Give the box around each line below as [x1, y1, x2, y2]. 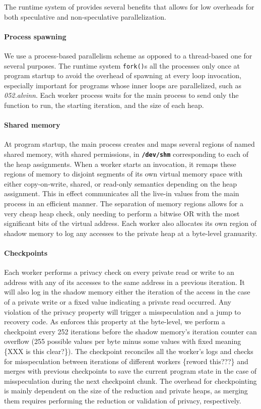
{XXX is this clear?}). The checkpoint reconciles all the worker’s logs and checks [4, 345, 253, 356]
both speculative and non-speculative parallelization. [4, 11, 166, 22]
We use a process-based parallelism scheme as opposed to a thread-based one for [4, 50, 252, 61]
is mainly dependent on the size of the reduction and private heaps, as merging [4, 385, 248, 396]
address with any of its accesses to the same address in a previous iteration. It [4, 276, 245, 287]
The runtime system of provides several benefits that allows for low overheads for [4, 2, 254, 12]
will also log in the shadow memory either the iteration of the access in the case [4, 286, 250, 297]
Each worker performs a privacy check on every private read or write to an [4, 267, 234, 277]
